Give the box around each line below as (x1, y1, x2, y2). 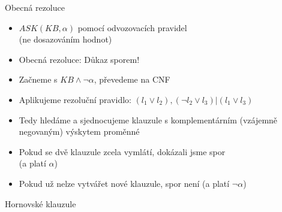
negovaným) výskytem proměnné (19, 125, 140, 138)
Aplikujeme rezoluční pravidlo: (19, 93, 131, 105)
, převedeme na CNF (94, 73, 170, 86)
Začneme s (19, 73, 58, 86)
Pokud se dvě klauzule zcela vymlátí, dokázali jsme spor (19, 145, 226, 158)
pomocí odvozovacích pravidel (77, 21, 187, 34)
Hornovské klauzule (5, 197, 76, 210)
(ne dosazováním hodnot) (19, 33, 112, 46)
